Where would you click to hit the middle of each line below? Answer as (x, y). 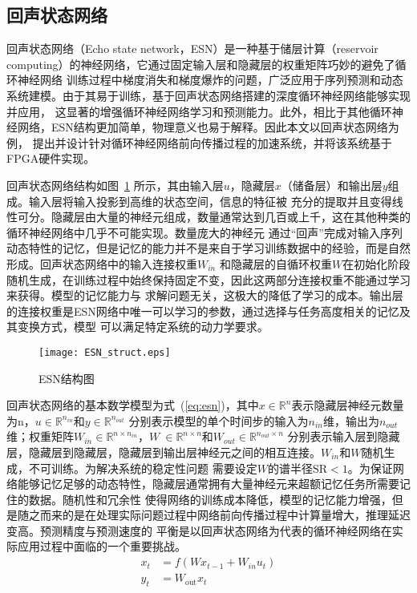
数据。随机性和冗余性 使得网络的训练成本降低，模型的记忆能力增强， (210, 499)
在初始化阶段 (377, 263)
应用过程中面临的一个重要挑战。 (101, 546)
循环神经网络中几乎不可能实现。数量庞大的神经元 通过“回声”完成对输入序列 (204, 232)
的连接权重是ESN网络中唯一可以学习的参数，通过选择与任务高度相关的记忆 (203, 311)
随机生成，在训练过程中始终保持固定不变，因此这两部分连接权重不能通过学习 (208, 279)
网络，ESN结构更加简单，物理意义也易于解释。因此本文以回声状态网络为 (208, 127)
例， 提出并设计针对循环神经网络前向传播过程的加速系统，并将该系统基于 (199, 142)
